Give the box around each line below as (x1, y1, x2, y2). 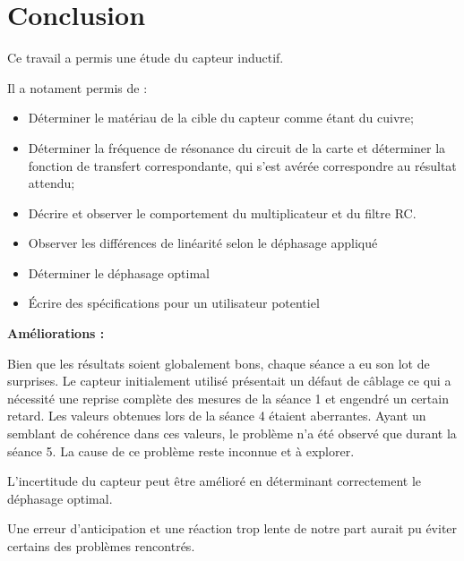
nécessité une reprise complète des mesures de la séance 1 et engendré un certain (7, 388, 449, 407)
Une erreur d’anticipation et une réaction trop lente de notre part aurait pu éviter (7, 519, 458, 538)
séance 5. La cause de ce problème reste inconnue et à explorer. (7, 441, 355, 460)
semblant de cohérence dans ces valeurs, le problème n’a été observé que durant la (7, 424, 457, 443)
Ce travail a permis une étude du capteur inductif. (7, 48, 284, 67)
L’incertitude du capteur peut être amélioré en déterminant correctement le (7, 472, 422, 490)
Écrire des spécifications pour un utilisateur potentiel (28, 293, 320, 312)
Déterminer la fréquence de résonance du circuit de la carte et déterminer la (28, 138, 446, 157)
